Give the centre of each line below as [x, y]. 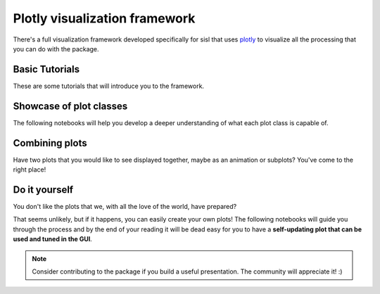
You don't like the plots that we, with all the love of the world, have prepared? [125, 206]
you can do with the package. [56, 49]
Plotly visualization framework [104, 18]
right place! [30, 170]
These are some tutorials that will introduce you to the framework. [108, 86]
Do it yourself [43, 190]
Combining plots [50, 143]
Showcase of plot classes [70, 106]
